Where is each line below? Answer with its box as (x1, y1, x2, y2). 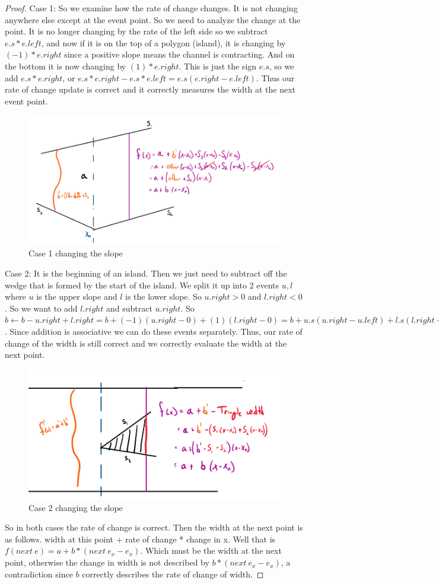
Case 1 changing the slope (28, 247, 123, 259)
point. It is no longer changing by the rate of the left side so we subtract (5, 25, 268, 37)
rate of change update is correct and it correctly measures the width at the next (5, 83, 296, 96)
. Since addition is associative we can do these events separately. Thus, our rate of (5, 325, 303, 337)
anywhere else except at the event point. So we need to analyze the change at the (5, 13, 301, 26)
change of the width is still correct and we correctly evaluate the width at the (5, 337, 287, 349)
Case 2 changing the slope (28, 501, 123, 513)
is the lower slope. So (125, 290, 202, 303)
